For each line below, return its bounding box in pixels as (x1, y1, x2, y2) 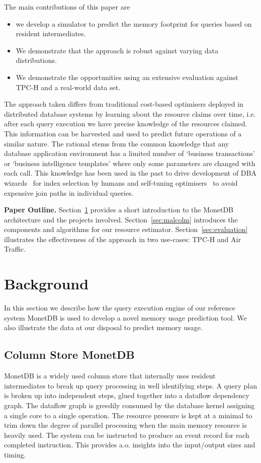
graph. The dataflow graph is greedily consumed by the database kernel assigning (4, 400, 255, 410)
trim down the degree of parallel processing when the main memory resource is (4, 420, 247, 430)
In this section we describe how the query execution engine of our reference (4, 302, 235, 313)
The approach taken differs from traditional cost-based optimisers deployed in (4, 99, 243, 109)
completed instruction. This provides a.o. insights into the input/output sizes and (4, 439, 255, 450)
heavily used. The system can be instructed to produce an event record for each (4, 429, 249, 440)
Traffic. (4, 244, 26, 254)
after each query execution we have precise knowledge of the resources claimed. (4, 118, 247, 129)
